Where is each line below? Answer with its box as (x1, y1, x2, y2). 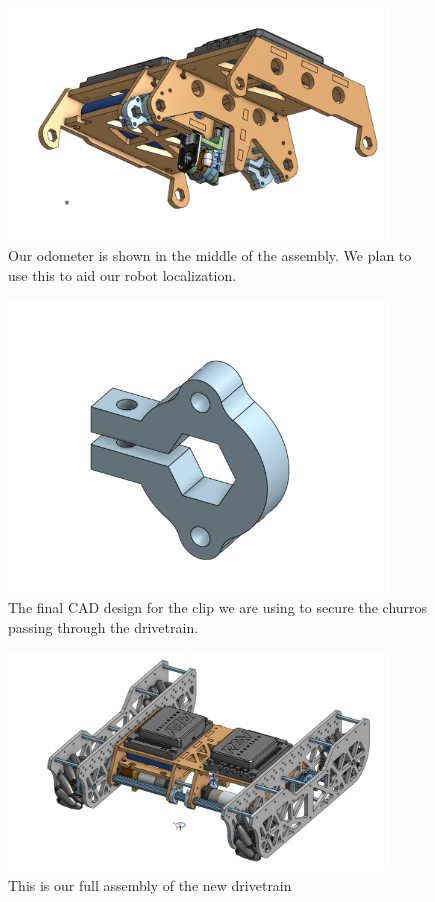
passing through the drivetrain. (8, 616, 199, 637)
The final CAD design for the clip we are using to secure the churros (8, 597, 428, 618)
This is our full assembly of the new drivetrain (8, 874, 292, 895)
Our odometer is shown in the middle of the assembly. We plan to (8, 245, 412, 266)
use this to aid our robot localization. (8, 264, 237, 285)
